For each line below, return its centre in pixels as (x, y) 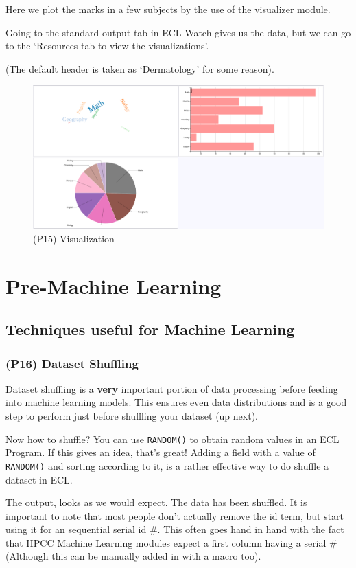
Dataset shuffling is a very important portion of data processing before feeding (172, 388)
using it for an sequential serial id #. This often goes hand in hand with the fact (175, 529)
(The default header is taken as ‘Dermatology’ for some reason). (140, 68)
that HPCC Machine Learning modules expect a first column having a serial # (171, 542)
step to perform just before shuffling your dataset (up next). (132, 416)
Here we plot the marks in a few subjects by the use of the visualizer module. (168, 9)
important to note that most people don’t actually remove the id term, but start (175, 515)
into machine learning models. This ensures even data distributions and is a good (176, 402)
